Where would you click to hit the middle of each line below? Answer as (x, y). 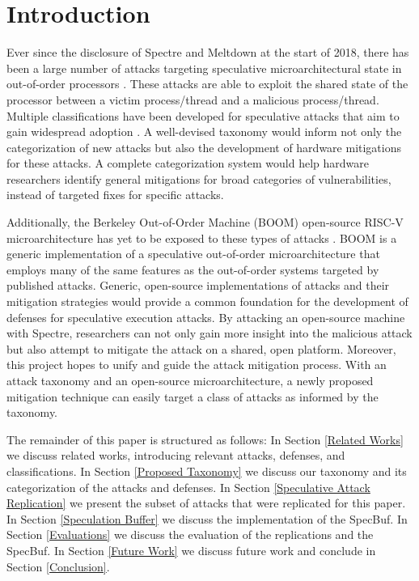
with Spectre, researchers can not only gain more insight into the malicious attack (209, 333)
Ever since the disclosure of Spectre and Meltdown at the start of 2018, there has (208, 52)
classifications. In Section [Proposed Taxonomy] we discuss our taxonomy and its (207, 471)
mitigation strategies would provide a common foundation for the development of (207, 301)
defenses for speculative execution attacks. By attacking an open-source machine (206, 317)
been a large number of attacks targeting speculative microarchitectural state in (204, 68)
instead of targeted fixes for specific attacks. (115, 195)
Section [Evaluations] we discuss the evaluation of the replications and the (190, 534)
